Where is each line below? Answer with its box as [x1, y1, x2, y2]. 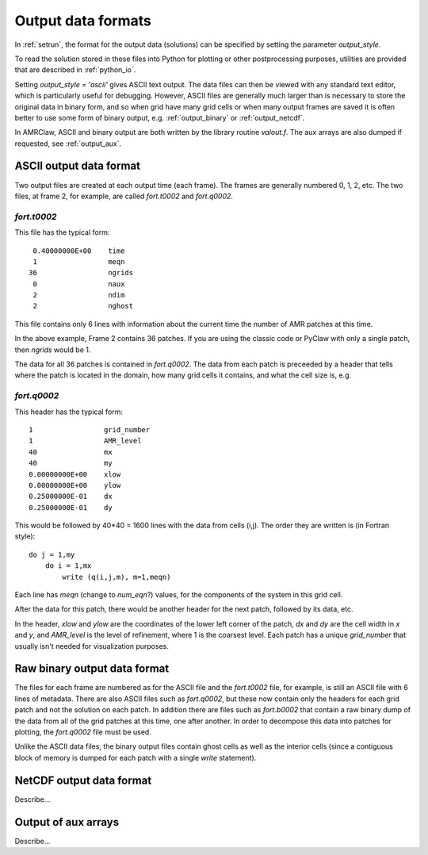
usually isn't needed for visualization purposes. [14, 641, 170, 650]
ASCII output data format [14, 159, 140, 173]
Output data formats [14, 12, 152, 29]
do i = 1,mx [44, 562, 92, 570]
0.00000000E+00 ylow [29, 481, 121, 489]
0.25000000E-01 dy [29, 503, 113, 512]
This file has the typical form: [14, 228, 110, 237]
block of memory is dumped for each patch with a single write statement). [14, 753, 257, 762]
